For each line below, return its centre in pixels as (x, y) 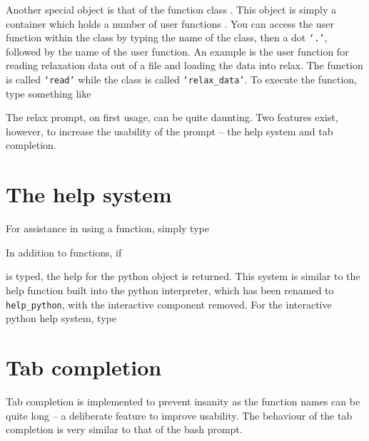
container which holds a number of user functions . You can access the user (170, 23)
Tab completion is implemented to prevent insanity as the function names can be (183, 401)
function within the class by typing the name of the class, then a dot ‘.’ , (167, 37)
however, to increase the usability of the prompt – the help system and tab (170, 131)
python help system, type (61, 318)
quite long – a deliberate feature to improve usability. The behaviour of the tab (179, 415)
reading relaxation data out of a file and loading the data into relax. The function (184, 65)
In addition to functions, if (64, 252)
